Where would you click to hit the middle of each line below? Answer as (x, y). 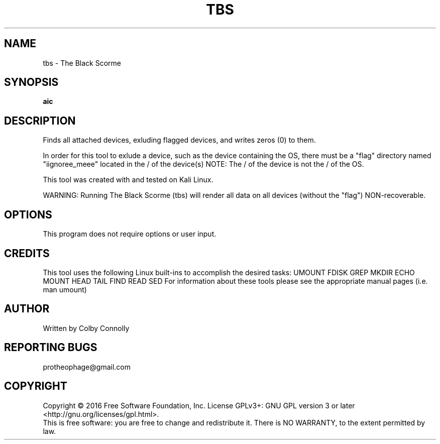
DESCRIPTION (40, 121)
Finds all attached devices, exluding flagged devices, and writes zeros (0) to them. (179, 140)
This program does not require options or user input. (130, 234)
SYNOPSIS (31, 82)
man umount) (65, 289)
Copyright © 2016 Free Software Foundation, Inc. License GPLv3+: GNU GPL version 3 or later (199, 405)
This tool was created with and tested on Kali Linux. (128, 180)
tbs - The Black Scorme (82, 63)
